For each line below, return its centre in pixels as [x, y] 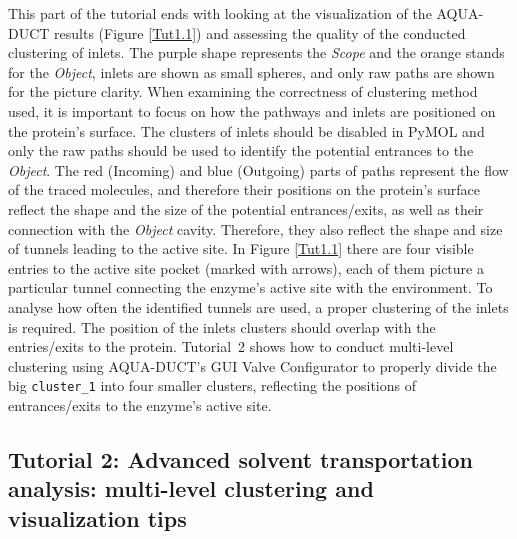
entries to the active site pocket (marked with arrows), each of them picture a [246, 267]
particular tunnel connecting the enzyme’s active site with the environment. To [250, 287]
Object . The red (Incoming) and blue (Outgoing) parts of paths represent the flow [258, 169]
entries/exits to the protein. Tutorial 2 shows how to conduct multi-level [231, 346]
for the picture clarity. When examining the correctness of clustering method [243, 91]
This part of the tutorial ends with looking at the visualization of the [220, 13]
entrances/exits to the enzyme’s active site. [140, 404]
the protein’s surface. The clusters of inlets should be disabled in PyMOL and [246, 130]
